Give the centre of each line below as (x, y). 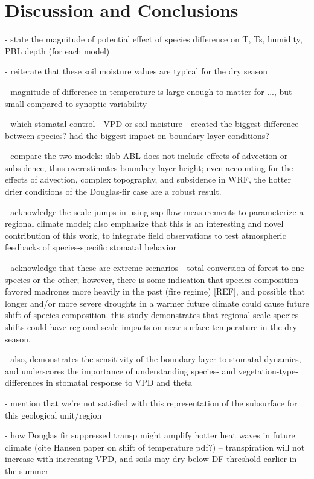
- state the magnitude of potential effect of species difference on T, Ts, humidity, (154, 39)
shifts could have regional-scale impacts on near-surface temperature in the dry (151, 327)
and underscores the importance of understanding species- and (120, 370)
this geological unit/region (53, 415)
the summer (27, 470)
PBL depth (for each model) (57, 51)
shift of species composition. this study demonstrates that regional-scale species (152, 315)
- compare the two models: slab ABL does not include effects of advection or (146, 156)
